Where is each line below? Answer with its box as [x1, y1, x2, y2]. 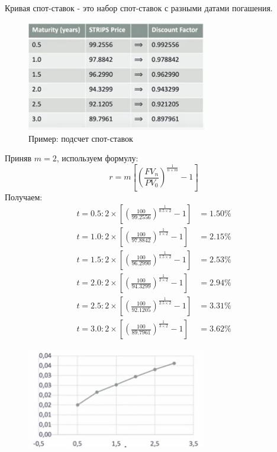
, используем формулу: [56, 152, 138, 164]
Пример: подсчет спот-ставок [28, 132, 133, 144]
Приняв [5, 152, 32, 164]
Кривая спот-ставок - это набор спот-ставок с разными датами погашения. [5, 2, 273, 14]
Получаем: [5, 190, 43, 203]
